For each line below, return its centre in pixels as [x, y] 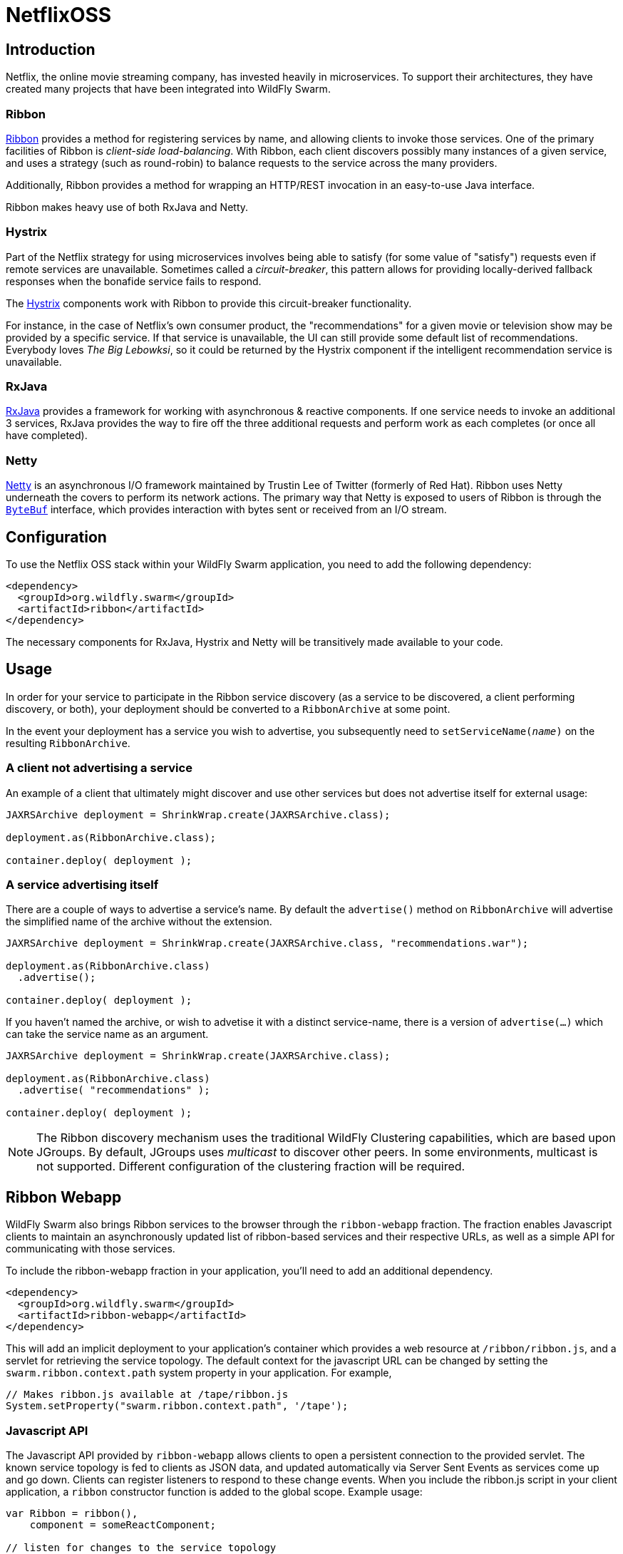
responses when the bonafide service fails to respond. [134, 281]
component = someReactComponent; [123, 1524]
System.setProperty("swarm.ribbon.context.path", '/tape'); [177, 1406]
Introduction [51, 49]
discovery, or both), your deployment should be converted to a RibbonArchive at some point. [228, 709]
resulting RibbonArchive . [68, 743]
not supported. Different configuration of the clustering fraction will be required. [251, 1167]
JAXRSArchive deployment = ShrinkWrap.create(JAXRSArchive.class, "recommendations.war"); [267, 943]
